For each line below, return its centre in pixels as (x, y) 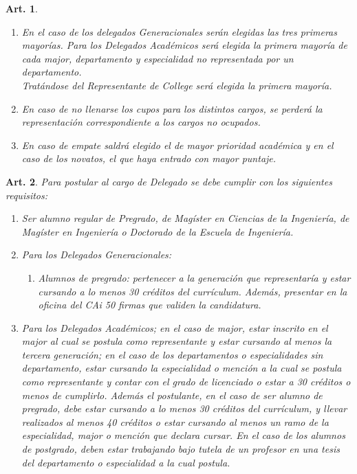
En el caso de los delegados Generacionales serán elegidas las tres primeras (179, 31)
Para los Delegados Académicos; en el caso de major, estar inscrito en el (175, 327)
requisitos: (27, 195)
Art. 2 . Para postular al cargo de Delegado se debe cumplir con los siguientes (169, 181)
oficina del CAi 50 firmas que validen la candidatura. (150, 305)
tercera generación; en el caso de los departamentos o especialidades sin (172, 354)
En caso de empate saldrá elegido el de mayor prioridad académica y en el (177, 145)
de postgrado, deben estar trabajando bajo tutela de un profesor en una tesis (181, 449)
